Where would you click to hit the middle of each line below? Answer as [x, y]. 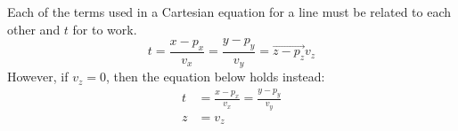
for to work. [105, 29]
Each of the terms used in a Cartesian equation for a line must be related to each [229, 12]
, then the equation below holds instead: [215, 77]
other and [34, 29]
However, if [38, 77]
